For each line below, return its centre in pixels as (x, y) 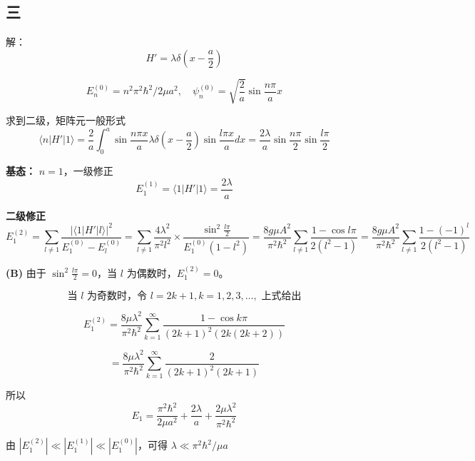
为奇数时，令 (117, 297)
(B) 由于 (26, 272)
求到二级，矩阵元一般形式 (66, 120)
